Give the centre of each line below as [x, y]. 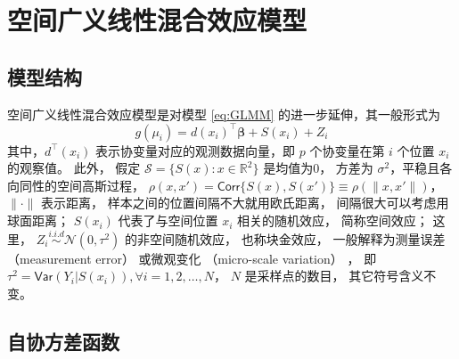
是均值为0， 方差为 [318, 168]
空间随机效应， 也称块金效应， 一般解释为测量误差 [298, 238]
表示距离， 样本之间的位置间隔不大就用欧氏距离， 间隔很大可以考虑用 [245, 203]
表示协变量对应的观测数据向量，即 [196, 150]
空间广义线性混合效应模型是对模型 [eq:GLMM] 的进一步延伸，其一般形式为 [224, 114]
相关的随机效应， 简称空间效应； [333, 220]
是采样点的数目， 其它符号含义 [334, 276]
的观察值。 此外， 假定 [74, 168]
